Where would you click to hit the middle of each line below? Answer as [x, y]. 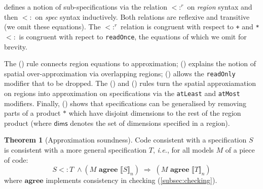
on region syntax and [220, 7]
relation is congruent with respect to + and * [190, 27]
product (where [28, 123]
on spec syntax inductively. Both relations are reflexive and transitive [142, 16]
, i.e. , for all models [183, 149]
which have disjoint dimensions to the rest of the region [155, 113]
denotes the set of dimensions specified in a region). [150, 123]
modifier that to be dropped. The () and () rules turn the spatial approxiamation [130, 83]
